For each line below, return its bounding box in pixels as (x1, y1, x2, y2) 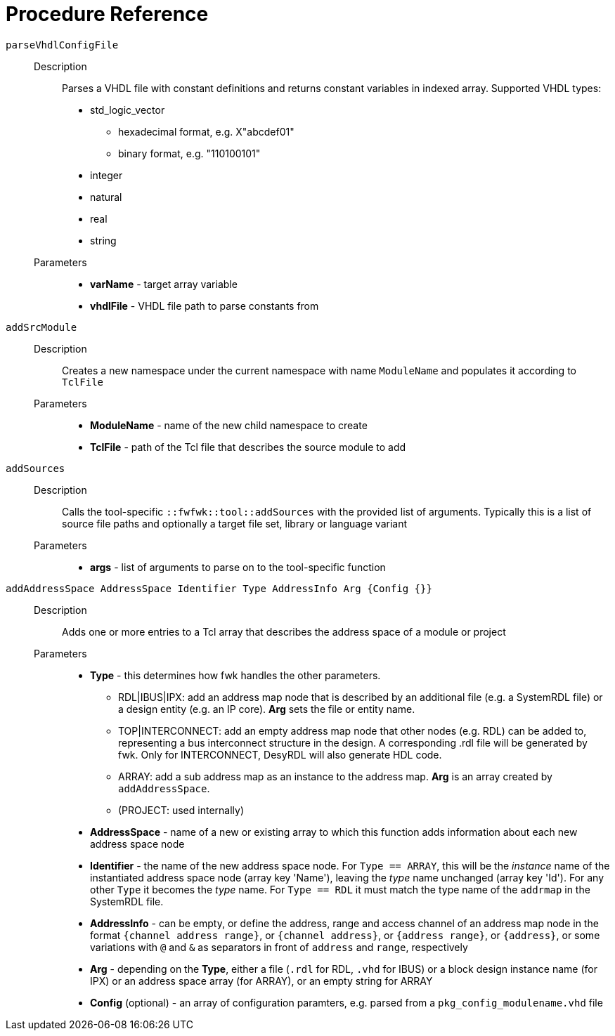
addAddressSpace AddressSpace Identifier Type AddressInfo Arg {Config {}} (6, 582, 432, 594)
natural (90, 190, 122, 203)
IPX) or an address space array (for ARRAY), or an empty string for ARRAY (90, 974, 433, 987)
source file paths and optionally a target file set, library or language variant (62, 517, 408, 530)
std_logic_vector (90, 103, 165, 116)
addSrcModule (6, 321, 77, 333)
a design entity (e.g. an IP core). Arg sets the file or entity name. (118, 702, 415, 715)
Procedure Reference (6, 2, 209, 26)
